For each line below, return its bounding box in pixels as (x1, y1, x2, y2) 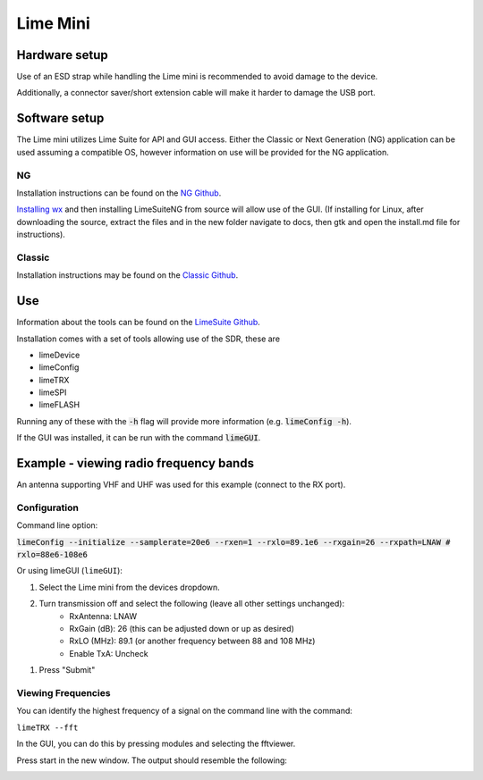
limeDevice (38, 349, 80, 360)
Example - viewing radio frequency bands (16, 456, 255, 471)
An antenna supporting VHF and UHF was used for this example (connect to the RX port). (16, 479, 346, 491)
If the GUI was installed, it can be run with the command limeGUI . (16, 432, 261, 443)
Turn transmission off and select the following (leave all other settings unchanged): (38, 599, 344, 609)
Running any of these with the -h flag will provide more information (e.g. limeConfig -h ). (16, 415, 352, 426)
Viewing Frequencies (16, 686, 111, 699)
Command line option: (16, 520, 98, 531)
